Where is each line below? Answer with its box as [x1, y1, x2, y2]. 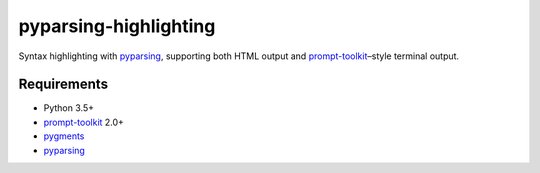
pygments [43, 130, 85, 142]
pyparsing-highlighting [18, 15, 216, 37]
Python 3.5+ [43, 102, 95, 114]
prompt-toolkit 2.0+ [43, 116, 125, 128]
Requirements [18, 76, 109, 93]
